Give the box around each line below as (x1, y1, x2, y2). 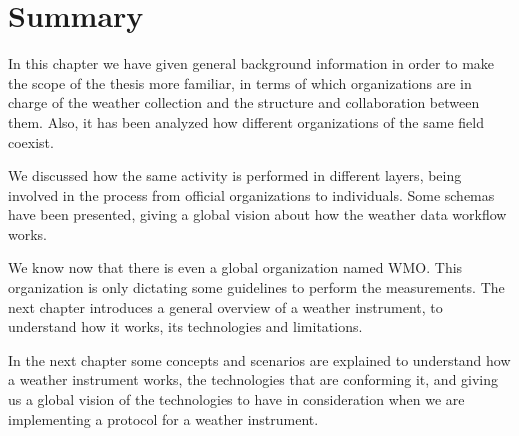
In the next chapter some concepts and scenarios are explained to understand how (8, 349, 511, 370)
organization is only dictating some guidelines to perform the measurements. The (8, 277, 505, 298)
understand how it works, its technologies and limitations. (8, 316, 363, 337)
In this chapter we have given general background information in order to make (8, 53, 495, 74)
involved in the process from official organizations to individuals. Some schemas (8, 184, 495, 205)
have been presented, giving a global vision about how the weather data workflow (8, 204, 507, 225)
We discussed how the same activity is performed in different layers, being (8, 165, 462, 186)
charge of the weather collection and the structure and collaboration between (8, 92, 480, 113)
